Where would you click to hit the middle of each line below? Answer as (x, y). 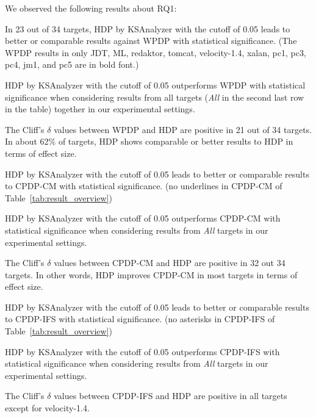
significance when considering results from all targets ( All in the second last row (155, 97)
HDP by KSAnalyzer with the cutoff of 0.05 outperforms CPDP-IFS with (142, 351)
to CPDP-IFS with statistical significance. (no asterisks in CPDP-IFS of (140, 319)
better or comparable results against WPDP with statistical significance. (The (151, 41)
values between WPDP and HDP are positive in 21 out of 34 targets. (183, 129)
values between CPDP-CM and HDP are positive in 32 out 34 (170, 263)
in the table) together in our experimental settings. (100, 109)
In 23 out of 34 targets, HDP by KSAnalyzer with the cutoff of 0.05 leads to (148, 28)
